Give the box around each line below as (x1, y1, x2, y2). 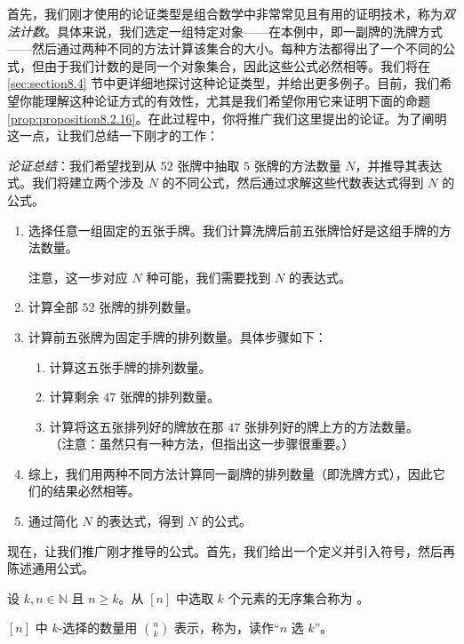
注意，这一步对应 (28, 267, 128, 286)
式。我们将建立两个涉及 (7, 173, 144, 192)
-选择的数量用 (58, 618, 138, 637)
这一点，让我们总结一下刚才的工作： (7, 126, 219, 145)
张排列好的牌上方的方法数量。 (244, 417, 419, 435)
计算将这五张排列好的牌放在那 (49, 417, 224, 435)
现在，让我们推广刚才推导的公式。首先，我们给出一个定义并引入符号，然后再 (7, 541, 455, 560)
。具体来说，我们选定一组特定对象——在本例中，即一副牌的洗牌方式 (44, 21, 443, 40)
